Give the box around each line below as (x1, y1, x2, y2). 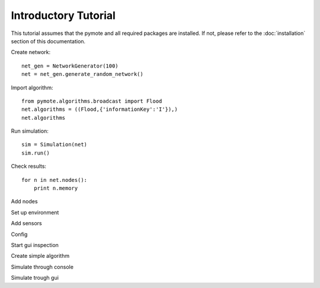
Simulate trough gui (11, 274, 59, 281)
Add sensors (11, 220, 43, 227)
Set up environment (11, 209, 59, 216)
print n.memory (33, 185, 78, 192)
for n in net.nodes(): (21, 177, 88, 183)
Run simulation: (11, 127, 49, 135)
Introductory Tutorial (11, 9, 116, 22)
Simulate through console (11, 263, 74, 270)
